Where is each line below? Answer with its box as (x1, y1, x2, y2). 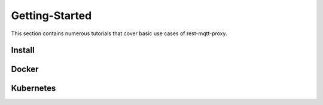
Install (11, 45, 35, 55)
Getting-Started (11, 9, 92, 22)
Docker (11, 64, 39, 75)
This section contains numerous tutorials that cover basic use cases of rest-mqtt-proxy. (11, 30, 227, 37)
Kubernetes (11, 84, 56, 94)
